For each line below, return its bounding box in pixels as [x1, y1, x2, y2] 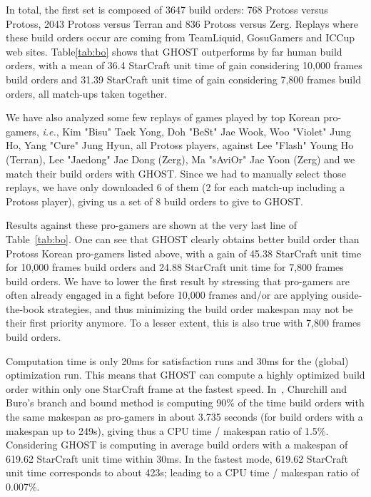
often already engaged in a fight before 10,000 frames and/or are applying [6, 287, 328, 302]
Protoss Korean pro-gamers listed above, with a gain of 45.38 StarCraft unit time [6, 245, 362, 260]
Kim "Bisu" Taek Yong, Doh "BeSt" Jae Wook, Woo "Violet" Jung [62, 123, 351, 138]
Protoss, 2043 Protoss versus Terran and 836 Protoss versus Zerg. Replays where [6, 16, 358, 31]
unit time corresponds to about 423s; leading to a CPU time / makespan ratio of [6, 465, 360, 480]
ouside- [331, 287, 362, 302]
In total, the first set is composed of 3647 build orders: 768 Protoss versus [6, 2, 328, 16]
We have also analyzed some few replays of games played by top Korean [6, 110, 320, 125]
